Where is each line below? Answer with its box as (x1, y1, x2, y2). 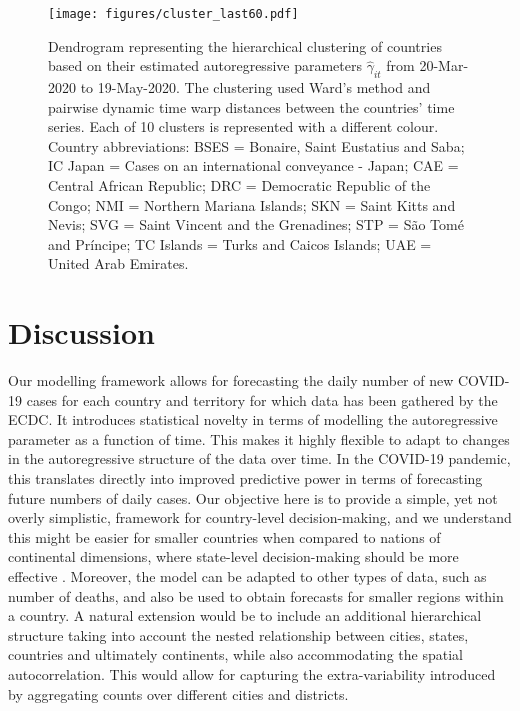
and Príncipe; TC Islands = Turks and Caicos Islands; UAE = (48, 233, 432, 254)
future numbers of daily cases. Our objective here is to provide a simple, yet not (8, 487, 498, 508)
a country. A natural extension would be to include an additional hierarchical (8, 605, 482, 626)
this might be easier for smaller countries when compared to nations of (8, 526, 441, 547)
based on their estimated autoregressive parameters (48, 55, 362, 76)
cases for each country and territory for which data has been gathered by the (26, 389, 498, 410)
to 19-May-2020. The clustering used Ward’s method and (80, 77, 431, 98)
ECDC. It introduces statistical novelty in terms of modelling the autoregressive (8, 409, 498, 430)
